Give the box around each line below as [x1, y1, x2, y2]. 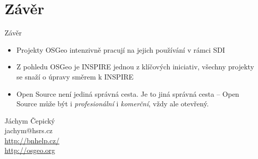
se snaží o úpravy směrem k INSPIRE [16, 71, 134, 82]
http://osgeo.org [5, 145, 56, 155]
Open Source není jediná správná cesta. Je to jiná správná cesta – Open [16, 88, 239, 99]
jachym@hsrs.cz [5, 125, 53, 136]
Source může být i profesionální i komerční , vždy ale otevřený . [16, 98, 209, 109]
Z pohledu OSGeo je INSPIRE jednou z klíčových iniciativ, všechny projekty [16, 61, 254, 72]
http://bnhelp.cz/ [5, 135, 60, 145]
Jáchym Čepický [5, 115, 55, 126]
